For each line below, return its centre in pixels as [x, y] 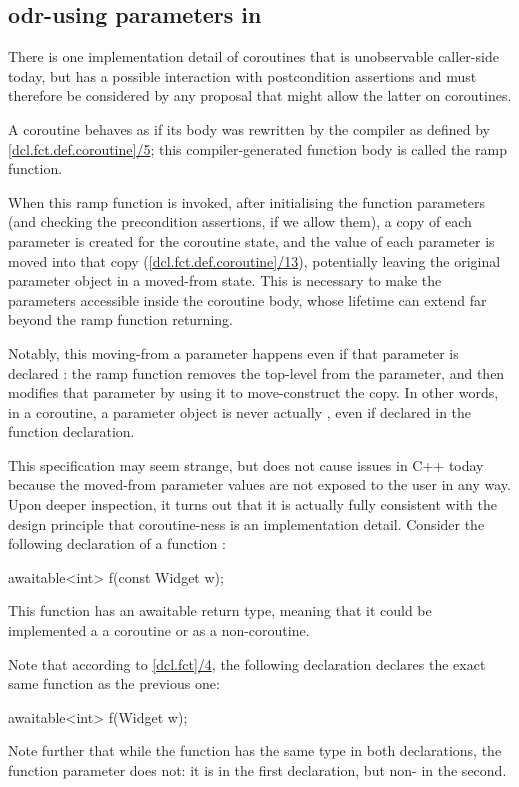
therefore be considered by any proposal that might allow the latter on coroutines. [260, 95]
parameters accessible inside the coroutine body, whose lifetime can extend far [247, 299]
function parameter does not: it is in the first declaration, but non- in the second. [257, 770]
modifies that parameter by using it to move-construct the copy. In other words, [253, 392]
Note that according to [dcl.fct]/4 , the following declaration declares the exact [247, 663]
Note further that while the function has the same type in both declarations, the [255, 750]
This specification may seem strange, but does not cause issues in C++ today [246, 464]
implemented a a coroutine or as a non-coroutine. [159, 630]
